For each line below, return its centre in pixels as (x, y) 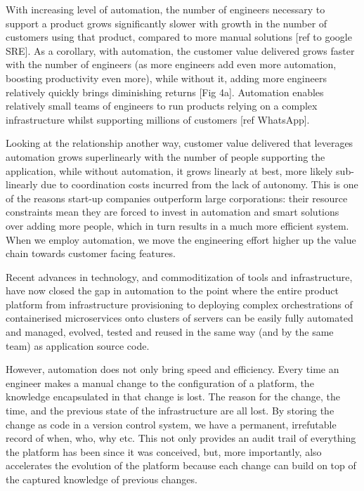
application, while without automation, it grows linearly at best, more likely (169, 170)
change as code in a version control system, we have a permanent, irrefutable (171, 424)
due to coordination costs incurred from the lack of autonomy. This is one (200, 184)
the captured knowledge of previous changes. (102, 479)
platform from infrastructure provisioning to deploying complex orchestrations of (179, 304)
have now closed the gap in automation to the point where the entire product (172, 290)
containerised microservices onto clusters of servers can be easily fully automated (180, 318)
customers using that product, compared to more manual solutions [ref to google (179, 37)
